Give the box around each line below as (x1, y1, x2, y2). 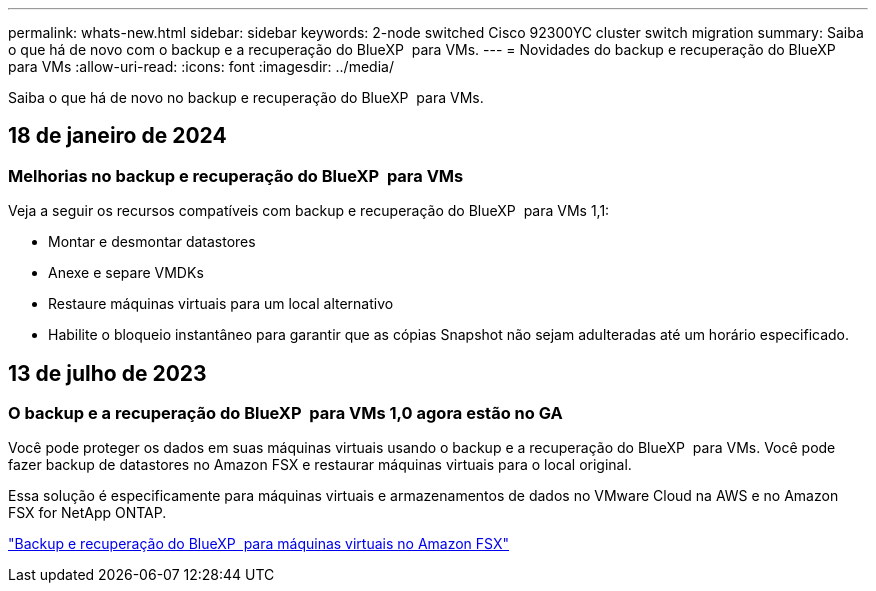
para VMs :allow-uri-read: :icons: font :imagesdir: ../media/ (8, 58, 394, 75)
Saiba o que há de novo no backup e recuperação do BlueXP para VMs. (8, 89, 484, 106)
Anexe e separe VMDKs (48, 264, 204, 282)
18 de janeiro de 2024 (8, 123, 227, 149)
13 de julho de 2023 (8, 360, 207, 386)
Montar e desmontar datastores (48, 233, 256, 251)
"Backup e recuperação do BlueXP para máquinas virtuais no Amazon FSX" (8, 535, 509, 553)
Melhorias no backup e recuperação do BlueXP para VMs (8, 165, 464, 186)
